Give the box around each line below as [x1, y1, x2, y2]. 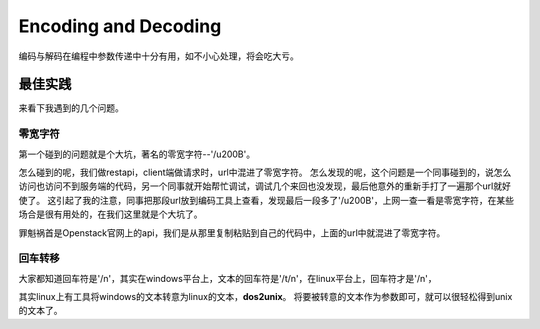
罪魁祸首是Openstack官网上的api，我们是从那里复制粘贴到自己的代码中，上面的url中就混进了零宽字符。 [18, 226, 446, 239]
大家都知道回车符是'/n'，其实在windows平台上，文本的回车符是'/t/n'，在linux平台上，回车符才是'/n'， [18, 272, 437, 284]
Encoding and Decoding [18, 15, 222, 37]
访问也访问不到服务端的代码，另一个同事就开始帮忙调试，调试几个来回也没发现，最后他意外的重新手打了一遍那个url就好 [18, 180, 512, 192]
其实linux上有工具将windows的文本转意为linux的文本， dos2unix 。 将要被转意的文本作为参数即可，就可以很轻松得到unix [18, 291, 513, 303]
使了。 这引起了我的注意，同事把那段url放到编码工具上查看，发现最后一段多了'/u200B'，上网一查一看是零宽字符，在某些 [18, 194, 515, 206]
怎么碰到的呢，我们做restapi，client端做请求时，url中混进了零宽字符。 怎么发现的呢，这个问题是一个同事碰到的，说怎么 [18, 166, 512, 178]
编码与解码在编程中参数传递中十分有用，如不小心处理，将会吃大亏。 [18, 50, 299, 62]
